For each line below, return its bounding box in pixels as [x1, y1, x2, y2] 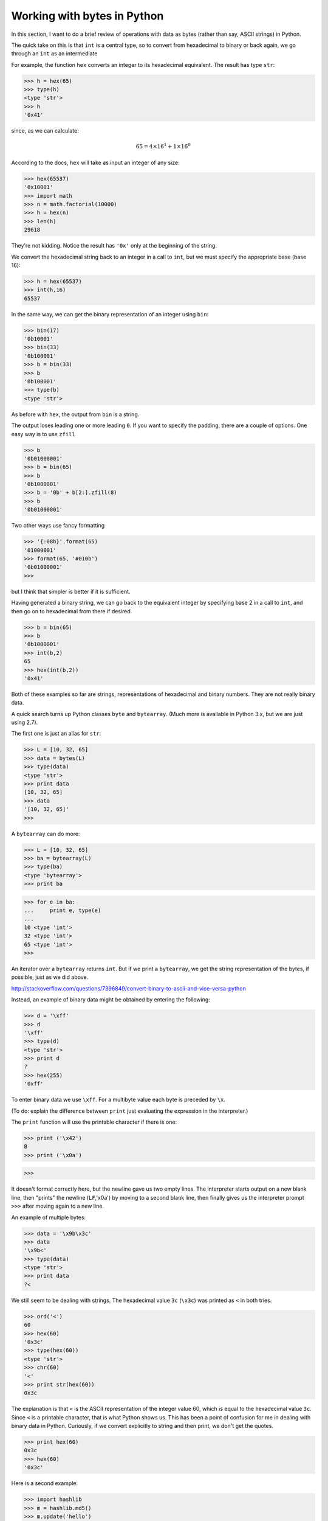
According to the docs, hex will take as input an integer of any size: [11, 159, 180, 166]
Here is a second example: [11, 1480, 78, 1487]
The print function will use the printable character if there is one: [11, 1118, 177, 1126]
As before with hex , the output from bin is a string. [11, 411, 140, 418]
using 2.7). [11, 719, 38, 726]
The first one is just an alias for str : [11, 730, 101, 737]
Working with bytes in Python [11, 9, 164, 23]
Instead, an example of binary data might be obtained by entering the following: [11, 996, 211, 1003]
